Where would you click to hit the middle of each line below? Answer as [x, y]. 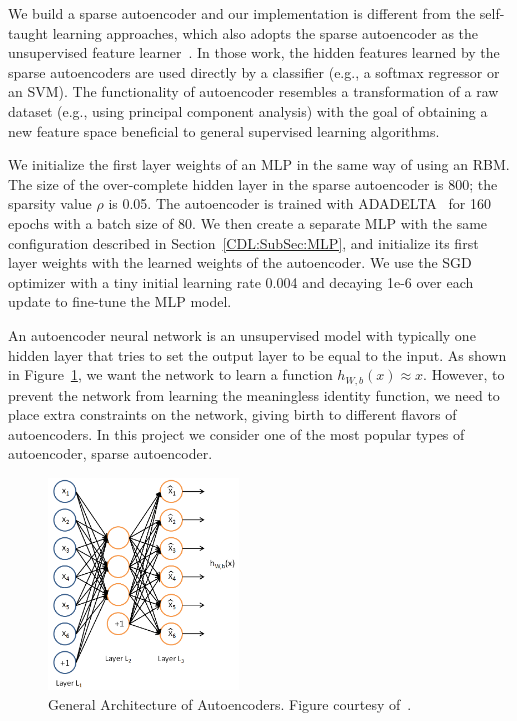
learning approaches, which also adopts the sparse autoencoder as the [265, 32]
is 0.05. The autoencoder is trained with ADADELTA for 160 [299, 203]
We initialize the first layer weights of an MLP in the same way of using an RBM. [259, 164]
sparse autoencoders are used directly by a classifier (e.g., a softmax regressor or [254, 71]
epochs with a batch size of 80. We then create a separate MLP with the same [248, 222]
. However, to [464, 374]
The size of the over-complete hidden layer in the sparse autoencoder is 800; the [253, 183]
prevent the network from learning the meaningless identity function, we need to [254, 394]
